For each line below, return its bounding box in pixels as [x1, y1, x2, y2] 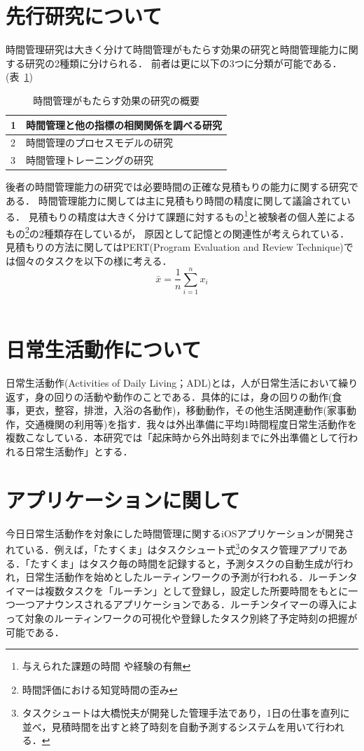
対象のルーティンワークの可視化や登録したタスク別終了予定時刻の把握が [24, 610, 358, 625]
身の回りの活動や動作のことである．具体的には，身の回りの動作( [34, 389, 332, 404]
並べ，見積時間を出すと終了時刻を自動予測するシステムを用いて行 [22, 719, 325, 733]
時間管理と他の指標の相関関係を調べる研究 [26, 117, 223, 132]
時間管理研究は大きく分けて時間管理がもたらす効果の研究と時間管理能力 [6, 42, 339, 57]
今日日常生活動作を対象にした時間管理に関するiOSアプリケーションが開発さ [6, 525, 355, 540]
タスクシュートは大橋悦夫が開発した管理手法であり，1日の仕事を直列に [22, 705, 350, 720]
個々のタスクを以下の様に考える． [15, 253, 172, 268]
